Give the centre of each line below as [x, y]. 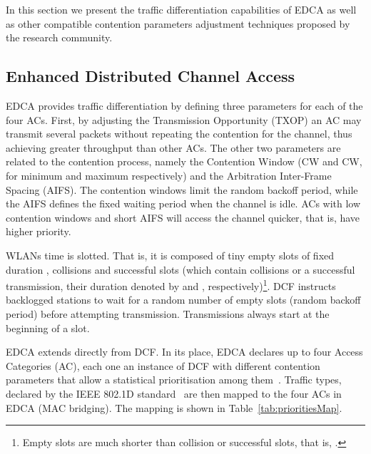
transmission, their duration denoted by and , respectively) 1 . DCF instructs [171, 285]
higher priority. [39, 231]
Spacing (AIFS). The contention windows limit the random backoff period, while [182, 189]
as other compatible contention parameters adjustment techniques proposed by [178, 23]
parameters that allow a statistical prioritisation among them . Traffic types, [174, 380]
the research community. [59, 37]
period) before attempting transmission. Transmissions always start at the [168, 313]
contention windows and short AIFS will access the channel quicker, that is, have [183, 217]
